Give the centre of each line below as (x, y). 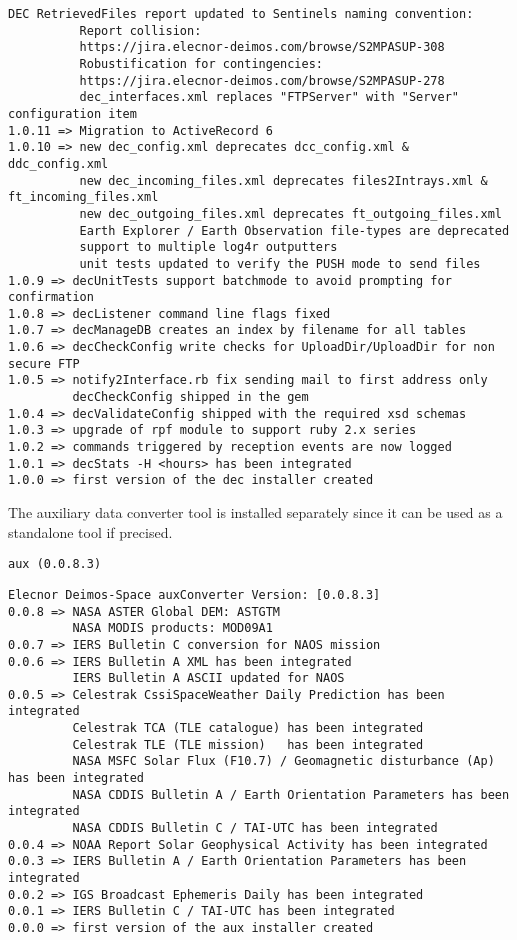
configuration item (72, 113)
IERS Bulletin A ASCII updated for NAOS (208, 678)
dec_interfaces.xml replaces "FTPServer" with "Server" (269, 97)
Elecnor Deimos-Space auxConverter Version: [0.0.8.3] (194, 594)
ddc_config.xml (58, 163)
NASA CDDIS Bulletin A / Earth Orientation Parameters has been (291, 794)
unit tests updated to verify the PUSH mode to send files (280, 263)
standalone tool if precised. (90, 531)
